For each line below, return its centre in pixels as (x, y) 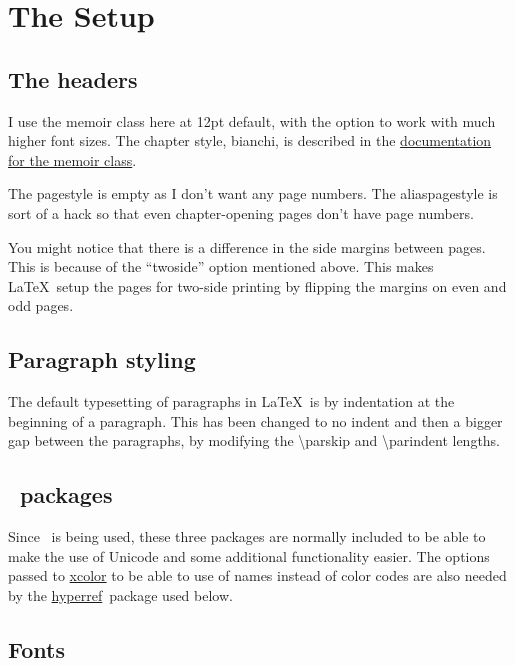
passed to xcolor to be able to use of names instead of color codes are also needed (257, 575)
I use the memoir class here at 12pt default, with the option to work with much (252, 120)
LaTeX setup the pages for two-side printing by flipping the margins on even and (257, 285)
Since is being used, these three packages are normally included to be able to (247, 536)
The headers (73, 78)
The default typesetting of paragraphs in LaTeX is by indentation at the (231, 401)
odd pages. (41, 305)
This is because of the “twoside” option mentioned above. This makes (221, 266)
